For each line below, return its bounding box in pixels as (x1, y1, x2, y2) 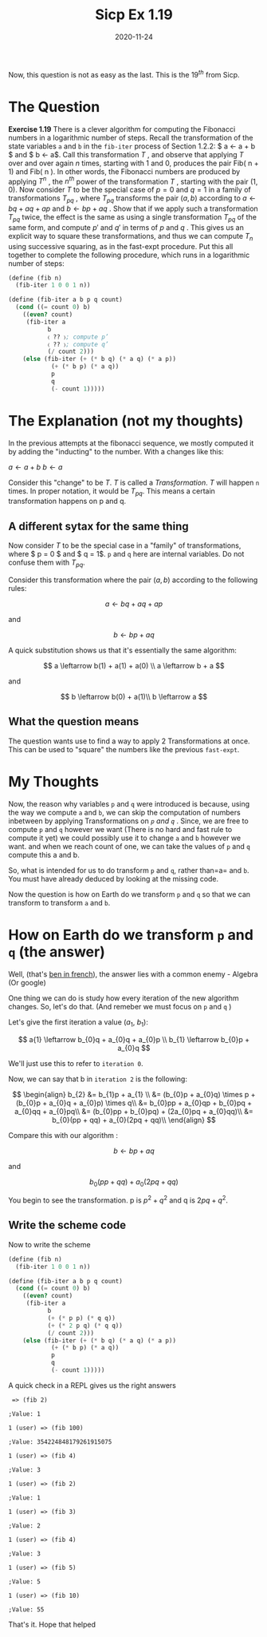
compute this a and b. (8, 850, 80, 859)
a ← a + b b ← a (8, 462, 63, 472)
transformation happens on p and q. (8, 497, 127, 506)
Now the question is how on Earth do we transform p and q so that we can (8, 889, 251, 899)
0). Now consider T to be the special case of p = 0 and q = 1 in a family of (8, 185, 251, 195)
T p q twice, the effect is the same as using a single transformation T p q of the (8, 212, 257, 224)
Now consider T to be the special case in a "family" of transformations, (8, 541, 241, 550)
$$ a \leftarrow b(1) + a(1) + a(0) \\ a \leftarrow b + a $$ (43, 661, 225, 671)
